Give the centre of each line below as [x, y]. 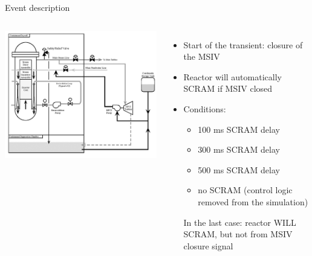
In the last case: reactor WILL [240, 222]
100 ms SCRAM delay [239, 129]
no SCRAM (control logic [245, 190]
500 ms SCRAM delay [239, 169]
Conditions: [205, 108]
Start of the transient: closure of [243, 44]
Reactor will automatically [232, 76]
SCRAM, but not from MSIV [238, 234]
